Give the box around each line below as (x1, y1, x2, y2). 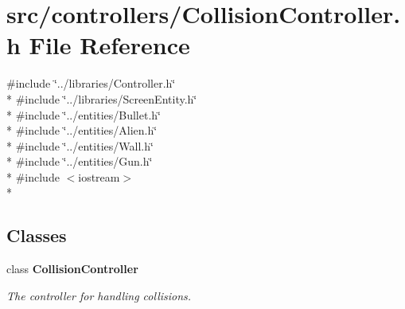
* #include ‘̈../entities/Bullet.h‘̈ (6, 106, 161, 123)
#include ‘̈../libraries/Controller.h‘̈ (6, 75, 176, 92)
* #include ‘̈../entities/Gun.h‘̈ (6, 153, 153, 170)
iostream (78, 168, 120, 185)
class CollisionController (6, 260, 138, 277)
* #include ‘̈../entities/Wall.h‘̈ (6, 137, 154, 154)
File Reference (29, 29, 190, 61)
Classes (6, 223, 67, 248)
